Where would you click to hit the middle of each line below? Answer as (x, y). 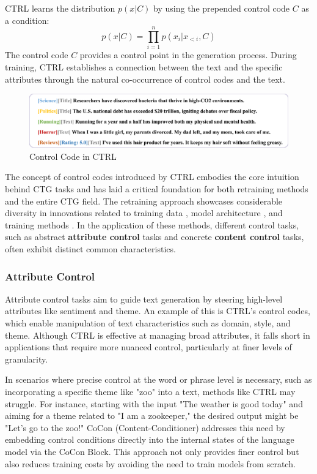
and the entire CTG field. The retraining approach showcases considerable (144, 201)
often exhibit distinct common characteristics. (90, 249)
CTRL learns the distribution (60, 8)
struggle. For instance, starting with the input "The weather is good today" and (154, 403)
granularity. (27, 359)
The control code (37, 55)
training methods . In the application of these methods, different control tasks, (152, 224)
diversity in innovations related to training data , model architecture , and (144, 213)
